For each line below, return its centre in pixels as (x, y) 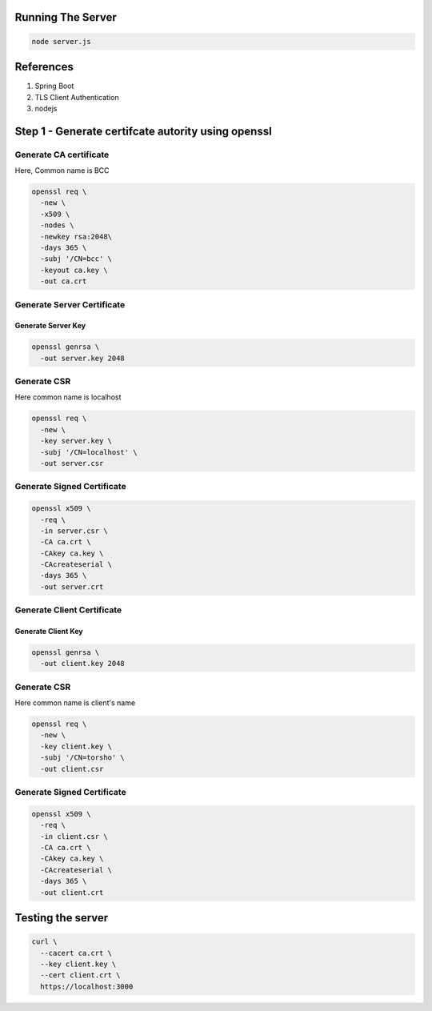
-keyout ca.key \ (74, 270)
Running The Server (66, 17)
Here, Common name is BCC (62, 171)
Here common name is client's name (75, 703)
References (44, 67)
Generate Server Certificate (70, 304)
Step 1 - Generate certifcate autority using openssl (143, 131)
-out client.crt (72, 892)
